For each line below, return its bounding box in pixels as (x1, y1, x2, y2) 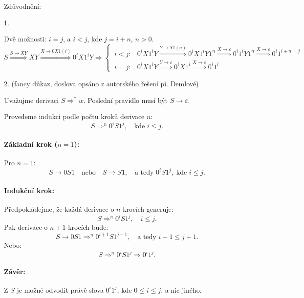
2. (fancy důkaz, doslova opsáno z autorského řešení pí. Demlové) (4, 78, 199, 88)
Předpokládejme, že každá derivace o (4, 203, 114, 214)
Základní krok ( (4, 139, 58, 149)
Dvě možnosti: (4, 34, 46, 44)
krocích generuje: (123, 203, 174, 214)
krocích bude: (68, 222, 109, 232)
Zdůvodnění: (4, 1, 41, 11)
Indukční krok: (4, 185, 55, 195)
